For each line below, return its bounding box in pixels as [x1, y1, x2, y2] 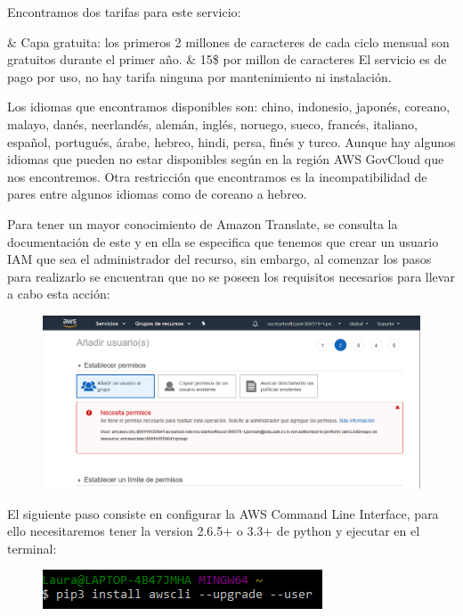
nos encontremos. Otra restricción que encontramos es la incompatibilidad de [7, 167, 427, 185]
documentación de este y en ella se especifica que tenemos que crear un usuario [7, 232, 439, 251]
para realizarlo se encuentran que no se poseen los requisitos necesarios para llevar [7, 267, 455, 285]
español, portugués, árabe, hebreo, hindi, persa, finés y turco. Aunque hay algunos [7, 132, 456, 151]
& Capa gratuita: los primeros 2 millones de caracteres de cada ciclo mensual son [7, 32, 450, 51]
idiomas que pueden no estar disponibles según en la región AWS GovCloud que [7, 150, 444, 168]
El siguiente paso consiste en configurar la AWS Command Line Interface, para [7, 504, 439, 522]
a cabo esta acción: [7, 284, 110, 303]
